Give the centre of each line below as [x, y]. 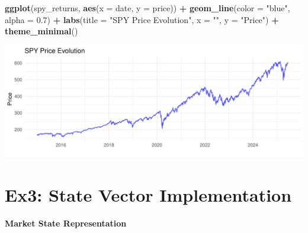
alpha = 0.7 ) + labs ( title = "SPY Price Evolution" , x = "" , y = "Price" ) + [142, 19]
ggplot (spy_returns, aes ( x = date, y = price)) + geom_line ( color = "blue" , [147, 8]
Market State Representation [66, 223]
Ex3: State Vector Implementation [148, 194]
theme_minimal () [41, 31]
